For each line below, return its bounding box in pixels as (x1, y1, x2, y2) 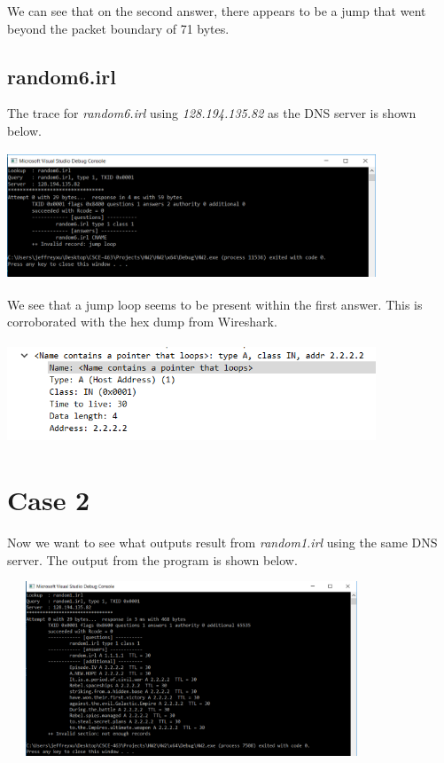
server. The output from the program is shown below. (7, 550, 298, 569)
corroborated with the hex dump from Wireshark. (7, 312, 277, 331)
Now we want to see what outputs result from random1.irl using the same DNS (7, 533, 438, 552)
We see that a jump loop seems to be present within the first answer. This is (7, 295, 423, 313)
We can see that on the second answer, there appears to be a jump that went (7, 2, 426, 20)
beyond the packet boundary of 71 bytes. (7, 19, 230, 37)
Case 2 (7, 482, 90, 518)
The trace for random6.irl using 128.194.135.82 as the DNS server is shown (7, 104, 417, 122)
